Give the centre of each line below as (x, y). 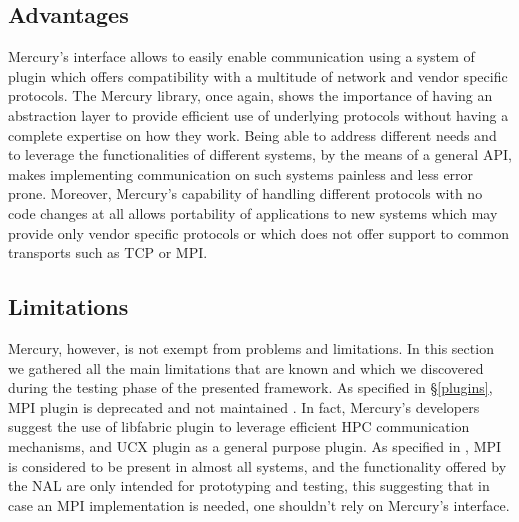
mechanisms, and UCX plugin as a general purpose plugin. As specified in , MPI (255, 445)
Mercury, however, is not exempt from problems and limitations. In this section (251, 347)
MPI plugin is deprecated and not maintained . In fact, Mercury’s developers (244, 406)
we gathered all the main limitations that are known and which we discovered (246, 367)
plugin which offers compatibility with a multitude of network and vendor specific (258, 75)
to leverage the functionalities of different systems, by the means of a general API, (260, 154)
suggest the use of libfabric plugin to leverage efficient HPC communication (239, 426)
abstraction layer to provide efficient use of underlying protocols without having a (258, 114)
